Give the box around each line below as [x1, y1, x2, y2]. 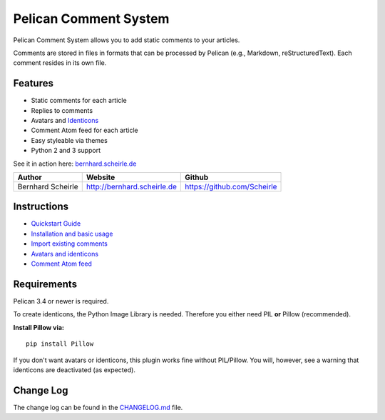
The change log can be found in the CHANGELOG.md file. [13, 403, 183, 411]
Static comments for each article [31, 96, 128, 105]
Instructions [13, 201, 69, 213]
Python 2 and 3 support [31, 146, 101, 155]
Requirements [13, 278, 78, 290]
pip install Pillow [26, 340, 94, 348]
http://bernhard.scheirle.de [86, 181, 178, 191]
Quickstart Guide [31, 219, 81, 228]
